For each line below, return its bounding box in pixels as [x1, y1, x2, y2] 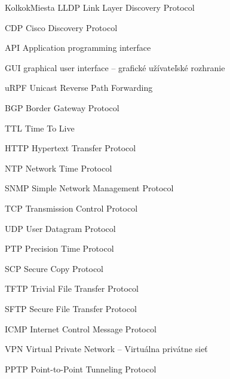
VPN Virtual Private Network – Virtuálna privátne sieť [5, 343, 208, 355]
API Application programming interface [5, 41, 151, 54]
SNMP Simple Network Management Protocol [5, 182, 174, 194]
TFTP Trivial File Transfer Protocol [5, 282, 139, 295]
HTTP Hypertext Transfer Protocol [5, 142, 136, 154]
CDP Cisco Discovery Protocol [5, 21, 118, 33]
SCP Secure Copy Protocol [5, 262, 103, 274]
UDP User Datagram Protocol [5, 222, 116, 234]
